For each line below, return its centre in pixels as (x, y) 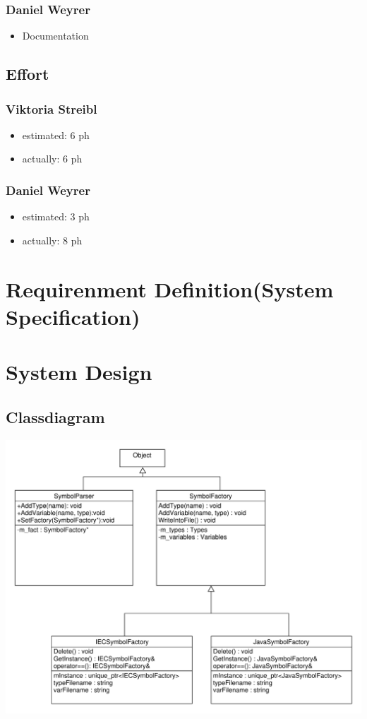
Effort (28, 74)
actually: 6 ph (52, 159)
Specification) (73, 316)
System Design (79, 372)
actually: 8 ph (52, 240)
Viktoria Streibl (52, 108)
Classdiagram (55, 416)
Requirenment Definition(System (170, 289)
